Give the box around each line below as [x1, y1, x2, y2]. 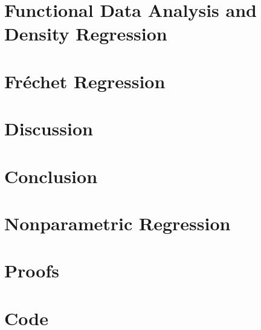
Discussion [4, 116, 93, 141]
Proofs [4, 258, 59, 283]
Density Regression [4, 21, 167, 46]
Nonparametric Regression [4, 210, 231, 235]
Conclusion [4, 163, 98, 188]
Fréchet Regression [4, 68, 166, 93]
